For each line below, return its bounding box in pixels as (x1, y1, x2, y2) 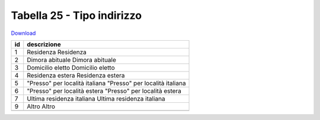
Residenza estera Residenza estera (27, 71, 125, 79)
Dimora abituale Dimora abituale (27, 56, 117, 64)
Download (11, 30, 36, 37)
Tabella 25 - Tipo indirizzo (11, 9, 142, 22)
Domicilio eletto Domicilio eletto (27, 63, 115, 72)
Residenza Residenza (27, 48, 87, 56)
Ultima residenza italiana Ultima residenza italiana (27, 95, 165, 103)
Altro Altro (27, 102, 56, 111)
